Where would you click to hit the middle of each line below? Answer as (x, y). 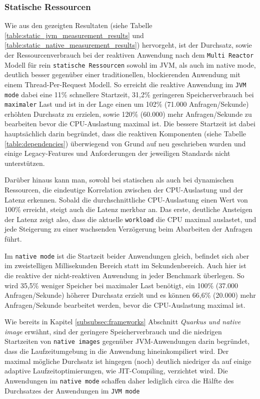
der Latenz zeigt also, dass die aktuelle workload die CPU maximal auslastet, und (130, 219)
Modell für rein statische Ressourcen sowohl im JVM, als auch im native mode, (130, 64)
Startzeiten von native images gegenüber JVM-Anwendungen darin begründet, (127, 341)
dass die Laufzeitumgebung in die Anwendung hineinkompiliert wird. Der (117, 351)
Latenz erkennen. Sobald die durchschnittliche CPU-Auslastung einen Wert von (126, 199)
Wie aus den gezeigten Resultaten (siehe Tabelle (78, 25)
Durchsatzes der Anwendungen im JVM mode (72, 390)
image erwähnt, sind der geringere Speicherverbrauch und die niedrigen (113, 331)
